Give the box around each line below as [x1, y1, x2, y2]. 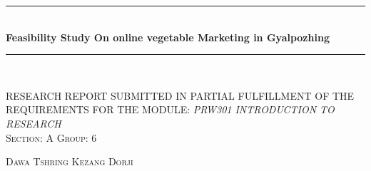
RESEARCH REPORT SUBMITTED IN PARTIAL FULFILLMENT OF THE [6, 88, 355, 103]
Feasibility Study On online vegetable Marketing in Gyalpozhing [6, 29, 330, 44]
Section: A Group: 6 [6, 130, 97, 145]
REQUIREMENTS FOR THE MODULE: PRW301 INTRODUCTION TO [6, 102, 335, 117]
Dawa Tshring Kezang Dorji [6, 154, 133, 169]
